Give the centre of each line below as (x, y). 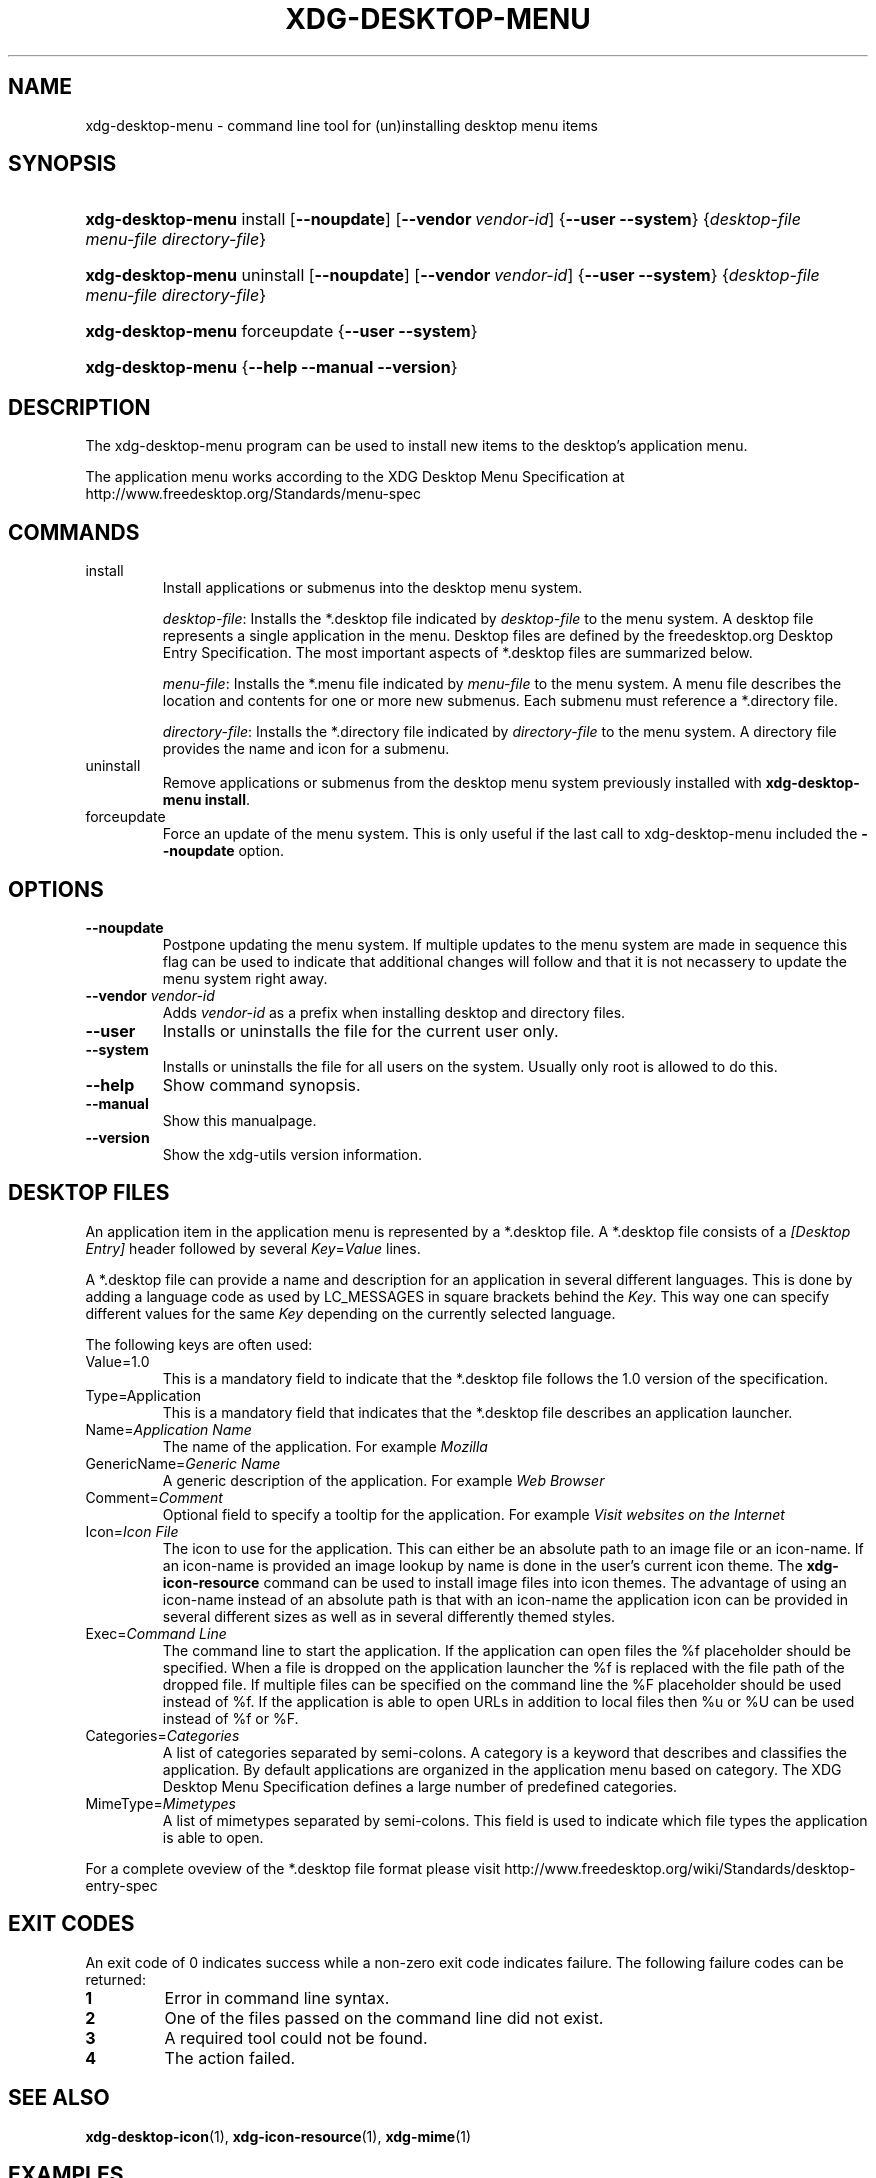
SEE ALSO (59, 2098)
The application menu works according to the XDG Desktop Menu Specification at (355, 477)
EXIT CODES (71, 1924)
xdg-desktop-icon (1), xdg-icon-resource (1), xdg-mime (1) (278, 2136)
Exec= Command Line (156, 1633)
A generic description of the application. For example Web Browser (383, 1480)
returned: (115, 1979)
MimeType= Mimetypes (160, 1803)
